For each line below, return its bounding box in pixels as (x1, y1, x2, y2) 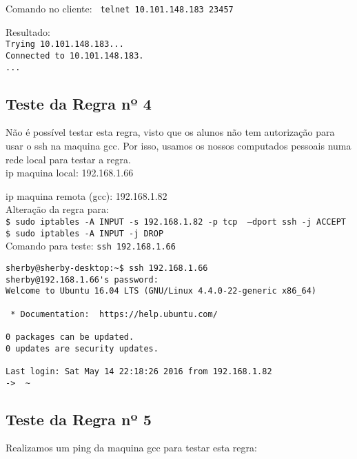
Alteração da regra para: (6, 202, 109, 216)
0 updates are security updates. (6, 343, 159, 354)
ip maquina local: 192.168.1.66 (6, 165, 134, 180)
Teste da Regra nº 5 (6, 408, 152, 429)
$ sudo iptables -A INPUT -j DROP (6, 228, 164, 238)
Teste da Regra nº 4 (6, 92, 152, 114)
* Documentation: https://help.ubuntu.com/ (10, 309, 218, 319)
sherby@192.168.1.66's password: (6, 274, 159, 285)
